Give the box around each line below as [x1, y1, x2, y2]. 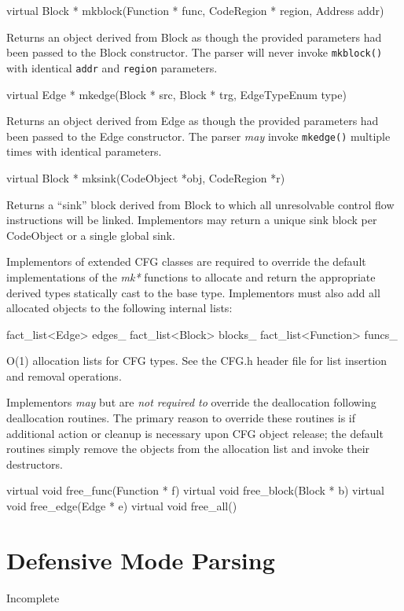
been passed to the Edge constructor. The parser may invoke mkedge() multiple [6, 127, 391, 144]
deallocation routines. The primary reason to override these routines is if [6, 410, 355, 426]
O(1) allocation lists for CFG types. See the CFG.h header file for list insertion [6, 352, 387, 369]
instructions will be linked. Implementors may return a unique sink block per [6, 212, 377, 228]
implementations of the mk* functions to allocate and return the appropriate [6, 268, 376, 285]
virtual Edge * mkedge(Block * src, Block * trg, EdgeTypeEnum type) [6, 86, 347, 102]
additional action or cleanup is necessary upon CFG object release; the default [6, 425, 384, 441]
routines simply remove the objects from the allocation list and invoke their [6, 440, 370, 457]
